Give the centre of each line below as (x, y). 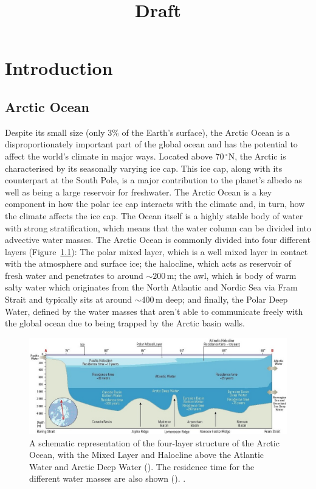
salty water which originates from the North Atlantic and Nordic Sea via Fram (151, 287)
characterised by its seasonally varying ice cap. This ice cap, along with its (144, 168)
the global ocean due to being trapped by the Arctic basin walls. (125, 323)
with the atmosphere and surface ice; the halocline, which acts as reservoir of (148, 263)
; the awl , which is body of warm (235, 275)
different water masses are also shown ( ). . (108, 478)
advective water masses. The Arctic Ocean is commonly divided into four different (158, 240)
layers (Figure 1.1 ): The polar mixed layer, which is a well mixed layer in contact (156, 251)
